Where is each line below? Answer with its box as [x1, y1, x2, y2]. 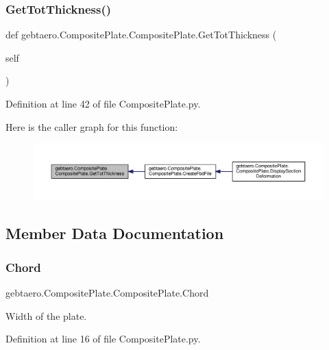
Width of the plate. [5, 308, 87, 323]
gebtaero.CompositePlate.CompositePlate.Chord [5, 286, 209, 299]
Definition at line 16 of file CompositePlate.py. [5, 332, 201, 346]
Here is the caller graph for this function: [5, 119, 178, 134]
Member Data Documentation [5, 223, 224, 244]
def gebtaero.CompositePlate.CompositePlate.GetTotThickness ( [5, 27, 277, 42]
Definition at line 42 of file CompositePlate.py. [5, 97, 201, 110]
